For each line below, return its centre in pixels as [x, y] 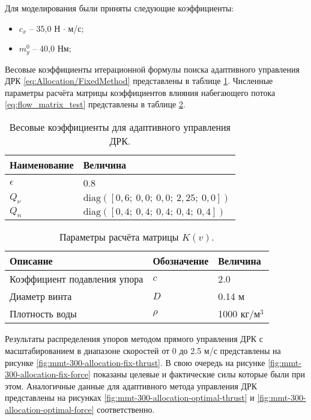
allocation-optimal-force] [50, 409]
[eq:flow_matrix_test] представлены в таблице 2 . [95, 104]
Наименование [42, 165]
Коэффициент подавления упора [77, 279]
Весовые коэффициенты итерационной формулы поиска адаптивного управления [152, 69]
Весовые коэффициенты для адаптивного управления [120, 127]
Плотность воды [43, 314]
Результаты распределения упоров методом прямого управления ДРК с [134, 339]
